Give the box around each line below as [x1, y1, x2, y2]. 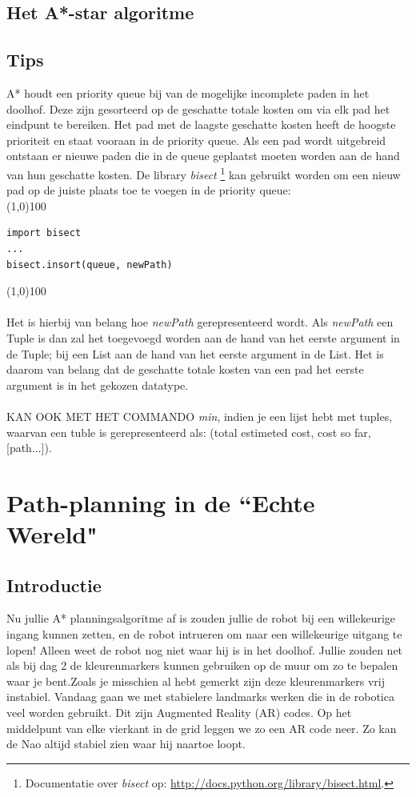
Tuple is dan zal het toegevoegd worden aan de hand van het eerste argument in [6, 329, 400, 346]
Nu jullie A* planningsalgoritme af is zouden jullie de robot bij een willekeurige [6, 610, 396, 627]
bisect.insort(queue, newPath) [6, 258, 173, 270]
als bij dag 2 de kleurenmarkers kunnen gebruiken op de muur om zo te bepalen [6, 657, 398, 674]
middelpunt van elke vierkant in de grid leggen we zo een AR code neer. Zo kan [6, 719, 397, 736]
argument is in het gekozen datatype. [6, 376, 189, 393]
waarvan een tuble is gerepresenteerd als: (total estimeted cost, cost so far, [6, 423, 371, 440]
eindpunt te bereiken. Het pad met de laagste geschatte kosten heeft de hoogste [6, 116, 396, 133]
